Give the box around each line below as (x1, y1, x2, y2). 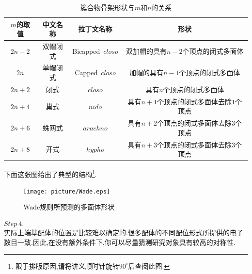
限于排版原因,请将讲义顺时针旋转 (15, 260, 119, 271)
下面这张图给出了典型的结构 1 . (4, 168, 97, 179)
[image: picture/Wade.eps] (23, 188, 110, 195)
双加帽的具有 (126, 46, 167, 56)
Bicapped (72, 46, 100, 56)
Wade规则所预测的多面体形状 (23, 202, 115, 212)
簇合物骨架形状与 (80, 2, 135, 12)
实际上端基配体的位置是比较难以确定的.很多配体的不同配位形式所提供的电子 (4, 227, 243, 238)
